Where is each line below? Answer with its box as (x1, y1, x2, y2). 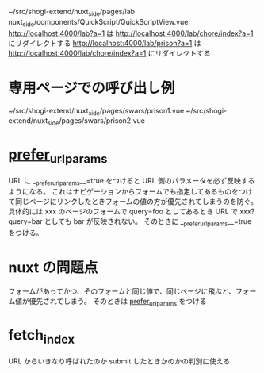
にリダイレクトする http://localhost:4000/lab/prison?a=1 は (8, 38, 201, 48)
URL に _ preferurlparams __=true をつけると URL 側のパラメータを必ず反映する (8, 175, 255, 187)
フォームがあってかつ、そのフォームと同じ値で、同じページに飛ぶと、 (8, 286, 236, 296)
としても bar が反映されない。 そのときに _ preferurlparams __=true (44, 217, 252, 229)
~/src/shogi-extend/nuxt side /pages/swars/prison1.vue (8, 106, 185, 117)
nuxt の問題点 (8, 259, 98, 277)
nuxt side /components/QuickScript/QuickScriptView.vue (8, 17, 189, 29)
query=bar (8, 217, 43, 226)
